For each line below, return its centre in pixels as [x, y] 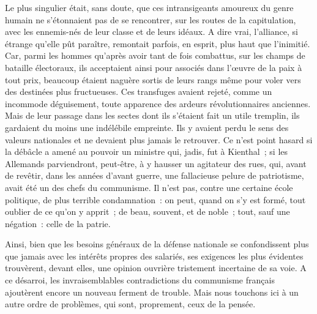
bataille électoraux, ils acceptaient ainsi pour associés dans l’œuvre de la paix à [154, 67]
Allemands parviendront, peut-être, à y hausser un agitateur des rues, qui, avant [156, 163]
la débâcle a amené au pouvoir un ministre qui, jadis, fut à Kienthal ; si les [147, 151]
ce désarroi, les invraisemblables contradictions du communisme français [140, 280]
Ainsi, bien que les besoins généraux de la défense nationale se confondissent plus [157, 244]
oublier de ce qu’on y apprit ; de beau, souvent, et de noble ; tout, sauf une [147, 211]
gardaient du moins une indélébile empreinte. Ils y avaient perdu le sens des [147, 127]
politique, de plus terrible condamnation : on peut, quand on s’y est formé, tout [155, 199]
